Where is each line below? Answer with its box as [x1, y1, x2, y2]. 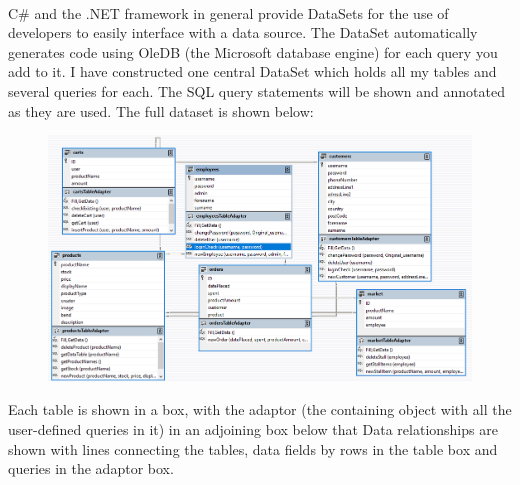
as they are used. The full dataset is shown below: [8, 100, 314, 121]
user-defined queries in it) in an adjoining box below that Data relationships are [8, 418, 498, 439]
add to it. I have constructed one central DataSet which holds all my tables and [8, 61, 497, 82]
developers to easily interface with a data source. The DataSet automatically [8, 22, 478, 43]
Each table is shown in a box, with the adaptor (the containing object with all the [8, 399, 512, 420]
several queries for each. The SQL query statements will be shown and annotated [8, 80, 505, 101]
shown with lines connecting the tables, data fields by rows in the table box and [8, 438, 498, 459]
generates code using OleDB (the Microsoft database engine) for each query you [8, 41, 498, 62]
